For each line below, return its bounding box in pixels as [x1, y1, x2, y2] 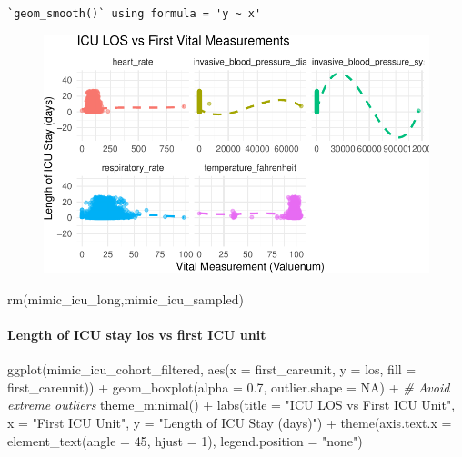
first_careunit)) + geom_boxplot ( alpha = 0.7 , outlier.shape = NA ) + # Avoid [7, 377, 450, 396]
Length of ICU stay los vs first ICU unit [7, 325, 266, 344]
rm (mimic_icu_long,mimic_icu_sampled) [7, 289, 244, 308]
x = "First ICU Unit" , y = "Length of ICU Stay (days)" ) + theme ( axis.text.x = [7, 413, 452, 432]
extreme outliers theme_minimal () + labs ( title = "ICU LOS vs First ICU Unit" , [7, 395, 456, 414]
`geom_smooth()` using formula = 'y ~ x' [7, 7, 262, 20]
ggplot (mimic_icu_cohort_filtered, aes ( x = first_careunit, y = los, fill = [7, 360, 417, 379]
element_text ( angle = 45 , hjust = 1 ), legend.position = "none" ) [7, 431, 363, 450]
